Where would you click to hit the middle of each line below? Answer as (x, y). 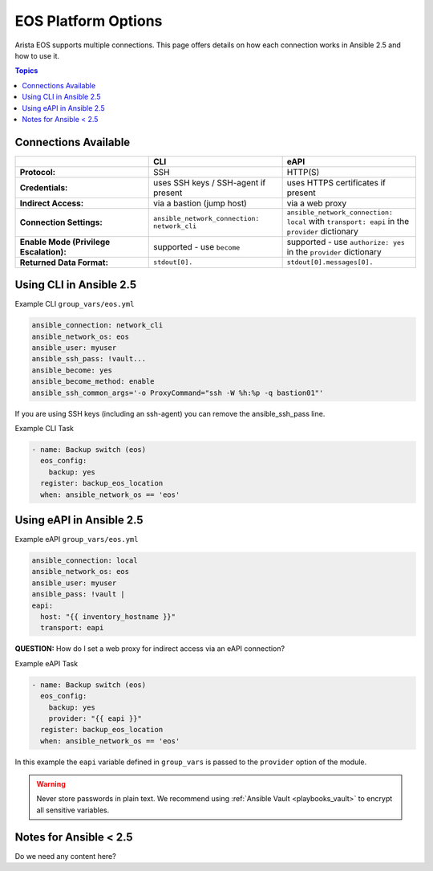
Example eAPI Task (47, 663)
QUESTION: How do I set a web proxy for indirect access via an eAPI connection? (150, 649)
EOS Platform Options (89, 21)
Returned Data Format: (64, 263)
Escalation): (43, 251)
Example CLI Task (45, 429)
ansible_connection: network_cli (97, 326)
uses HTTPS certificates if (336, 182)
